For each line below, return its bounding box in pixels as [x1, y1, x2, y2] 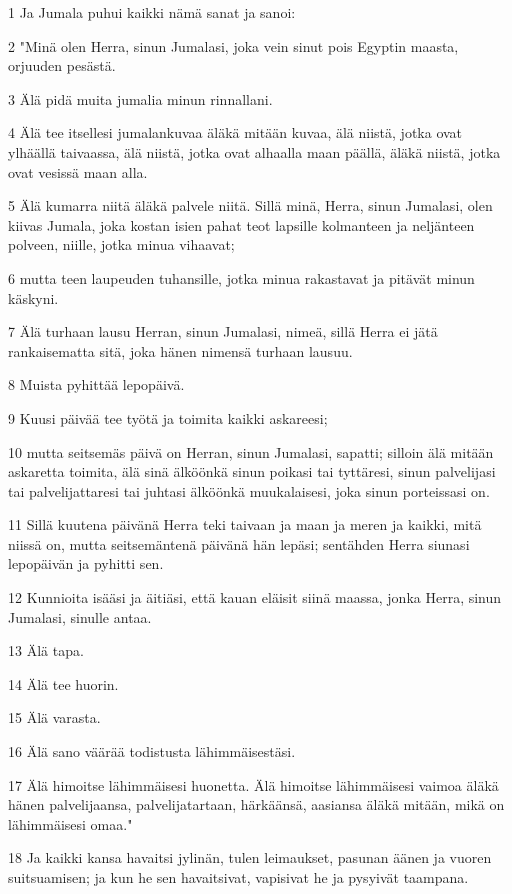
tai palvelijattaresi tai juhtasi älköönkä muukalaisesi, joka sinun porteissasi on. [8, 480, 490, 501]
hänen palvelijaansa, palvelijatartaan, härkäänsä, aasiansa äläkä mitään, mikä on [8, 794, 505, 815]
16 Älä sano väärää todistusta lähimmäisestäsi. [8, 741, 296, 762]
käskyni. [8, 287, 59, 308]
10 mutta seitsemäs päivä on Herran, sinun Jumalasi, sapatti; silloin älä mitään [8, 441, 494, 462]
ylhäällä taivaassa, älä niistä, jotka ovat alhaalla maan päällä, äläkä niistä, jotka [8, 141, 501, 162]
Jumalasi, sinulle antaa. [8, 606, 152, 627]
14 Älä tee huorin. [8, 673, 119, 694]
